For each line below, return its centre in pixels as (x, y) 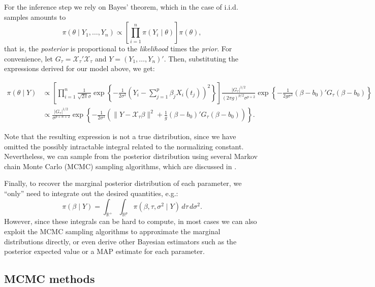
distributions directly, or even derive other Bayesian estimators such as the (120, 241)
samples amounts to (35, 17)
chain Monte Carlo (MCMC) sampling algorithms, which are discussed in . (120, 166)
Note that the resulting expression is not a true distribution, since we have (120, 136)
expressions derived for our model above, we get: (80, 68)
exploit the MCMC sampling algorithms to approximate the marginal (112, 231)
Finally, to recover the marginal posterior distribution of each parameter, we (123, 183)
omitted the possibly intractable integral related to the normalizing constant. (124, 146)
